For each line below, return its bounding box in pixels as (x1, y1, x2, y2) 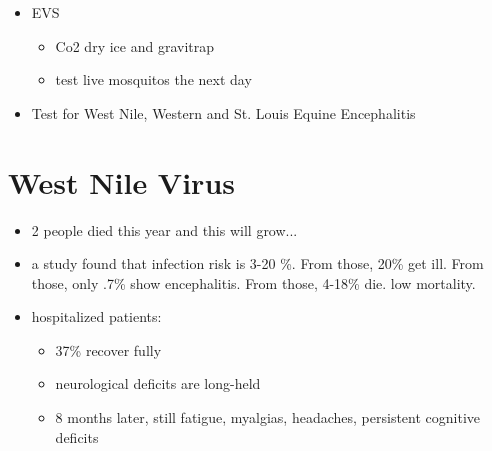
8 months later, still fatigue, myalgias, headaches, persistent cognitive (55, 407, 481, 428)
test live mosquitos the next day (55, 69, 252, 90)
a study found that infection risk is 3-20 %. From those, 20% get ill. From (31, 253, 484, 274)
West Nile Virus (8, 161, 235, 202)
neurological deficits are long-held (55, 373, 261, 394)
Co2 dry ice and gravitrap (55, 35, 215, 56)
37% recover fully (55, 339, 162, 360)
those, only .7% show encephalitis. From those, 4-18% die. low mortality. (31, 272, 476, 293)
